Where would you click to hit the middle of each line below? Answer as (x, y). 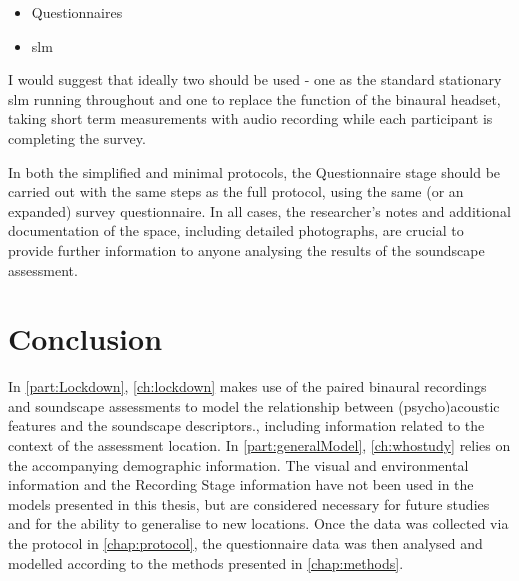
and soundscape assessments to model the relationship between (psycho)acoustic (254, 405)
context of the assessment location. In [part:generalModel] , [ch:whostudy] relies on (259, 445)
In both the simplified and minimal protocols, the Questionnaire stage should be (254, 171)
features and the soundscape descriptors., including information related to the (246, 425)
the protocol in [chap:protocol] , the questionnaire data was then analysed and (245, 543)
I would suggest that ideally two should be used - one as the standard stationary (255, 79)
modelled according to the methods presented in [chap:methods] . (206, 562)
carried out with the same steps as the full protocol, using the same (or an (236, 191)
